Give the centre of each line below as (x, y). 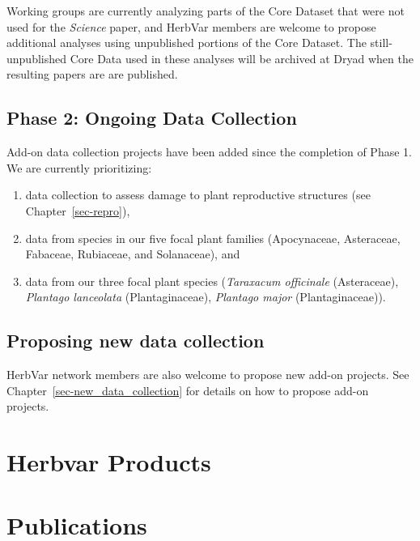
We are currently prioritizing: (79, 167)
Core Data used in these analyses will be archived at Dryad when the (242, 58)
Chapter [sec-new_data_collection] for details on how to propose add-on (188, 390)
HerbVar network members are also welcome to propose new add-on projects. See (208, 375)
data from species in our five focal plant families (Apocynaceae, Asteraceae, (213, 238)
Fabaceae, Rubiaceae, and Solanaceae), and (133, 254)
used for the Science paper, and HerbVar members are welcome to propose (191, 26)
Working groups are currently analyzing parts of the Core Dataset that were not (206, 11)
